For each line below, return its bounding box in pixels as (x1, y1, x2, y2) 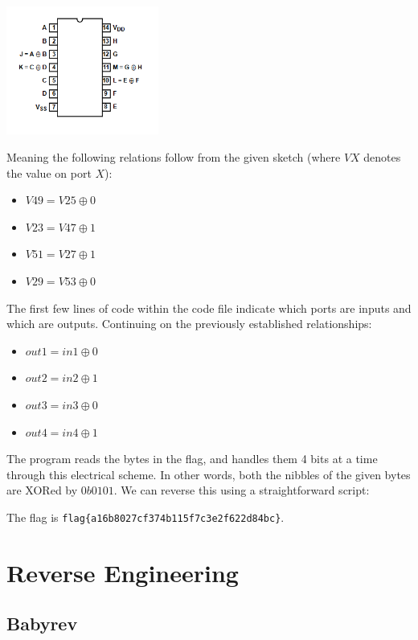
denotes (363, 149, 401, 166)
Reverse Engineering (6, 556, 239, 589)
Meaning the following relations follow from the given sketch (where (6, 149, 341, 166)
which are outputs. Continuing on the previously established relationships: (6, 315, 372, 332)
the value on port (6, 164, 92, 181)
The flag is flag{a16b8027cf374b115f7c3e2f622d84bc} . (6, 508, 285, 525)
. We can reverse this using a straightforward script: (113, 482, 370, 498)
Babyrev (6, 611, 78, 636)
